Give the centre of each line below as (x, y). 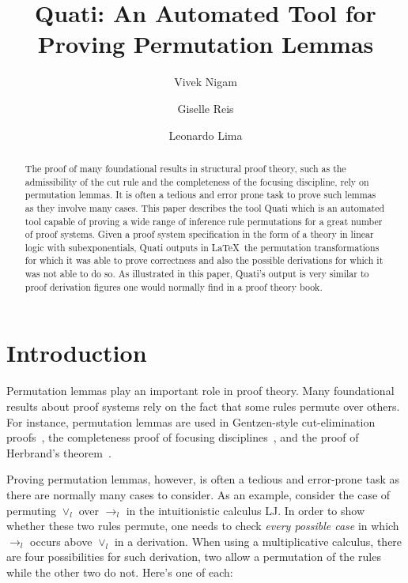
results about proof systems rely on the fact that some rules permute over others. (203, 406)
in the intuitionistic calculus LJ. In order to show (246, 510)
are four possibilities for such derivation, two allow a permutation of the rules (194, 557)
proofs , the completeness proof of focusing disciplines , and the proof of (183, 437)
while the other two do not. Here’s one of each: (120, 572)
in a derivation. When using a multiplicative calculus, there (258, 541)
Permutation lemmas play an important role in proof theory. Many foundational (200, 391)
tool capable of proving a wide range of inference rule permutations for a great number (204, 221)
